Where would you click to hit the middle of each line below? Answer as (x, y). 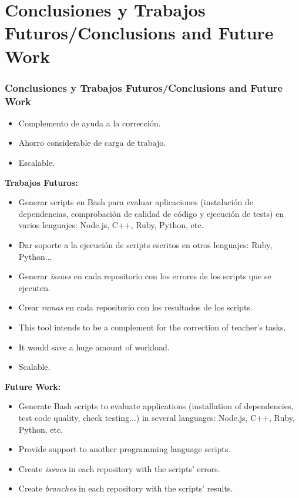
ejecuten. (34, 287)
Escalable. (36, 163)
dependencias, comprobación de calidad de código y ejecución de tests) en (151, 213)
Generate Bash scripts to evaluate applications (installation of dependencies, (156, 406)
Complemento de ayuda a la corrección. (90, 123)
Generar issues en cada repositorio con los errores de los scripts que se (145, 276)
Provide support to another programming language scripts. (125, 449)
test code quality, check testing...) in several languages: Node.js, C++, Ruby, (157, 417)
